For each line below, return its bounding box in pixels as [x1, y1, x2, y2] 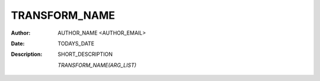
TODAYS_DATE [57, 40, 95, 47]
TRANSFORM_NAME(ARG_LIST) [57, 62, 136, 69]
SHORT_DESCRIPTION [57, 50, 113, 58]
